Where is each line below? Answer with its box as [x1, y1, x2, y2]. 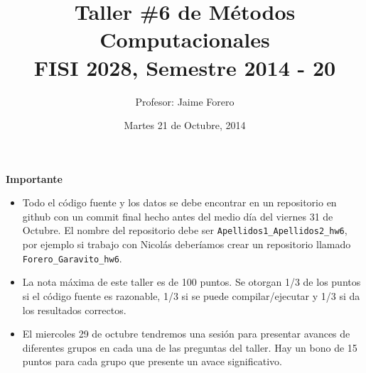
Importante [6, 171, 63, 186]
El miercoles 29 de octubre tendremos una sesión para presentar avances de [22, 326, 350, 341]
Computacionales [99, 25, 270, 54]
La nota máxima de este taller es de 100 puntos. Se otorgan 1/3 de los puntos [22, 274, 361, 289]
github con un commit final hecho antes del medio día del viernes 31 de [22, 208, 333, 223]
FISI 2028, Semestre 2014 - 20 [33, 52, 336, 82]
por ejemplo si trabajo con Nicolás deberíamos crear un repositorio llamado [22, 237, 351, 252]
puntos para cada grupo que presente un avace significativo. [22, 354, 282, 369]
